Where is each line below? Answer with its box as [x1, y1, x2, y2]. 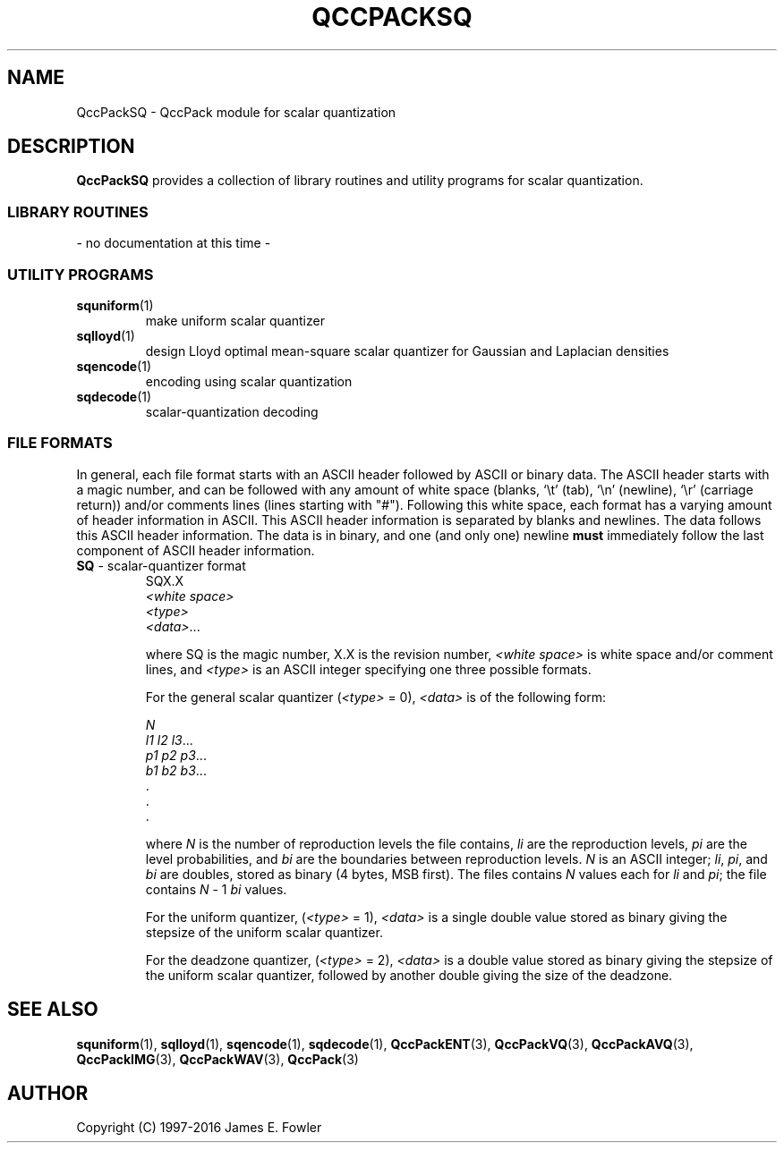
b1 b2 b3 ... [145, 762, 207, 778]
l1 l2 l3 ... [145, 731, 193, 748]
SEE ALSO [7, 998, 98, 1021]
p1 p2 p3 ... [145, 747, 207, 763]
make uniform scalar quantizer [145, 312, 325, 328]
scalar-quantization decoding [145, 403, 319, 419]
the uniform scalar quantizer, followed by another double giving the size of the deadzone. [145, 967, 673, 983]
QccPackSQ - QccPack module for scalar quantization [76, 104, 396, 120]
